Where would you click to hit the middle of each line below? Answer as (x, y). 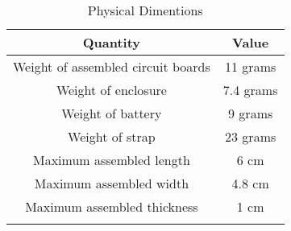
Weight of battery (112, 113)
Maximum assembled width (112, 183)
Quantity (112, 42)
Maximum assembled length (111, 160)
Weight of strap (112, 136)
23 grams (251, 136)
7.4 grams (250, 90)
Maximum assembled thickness (112, 206)
